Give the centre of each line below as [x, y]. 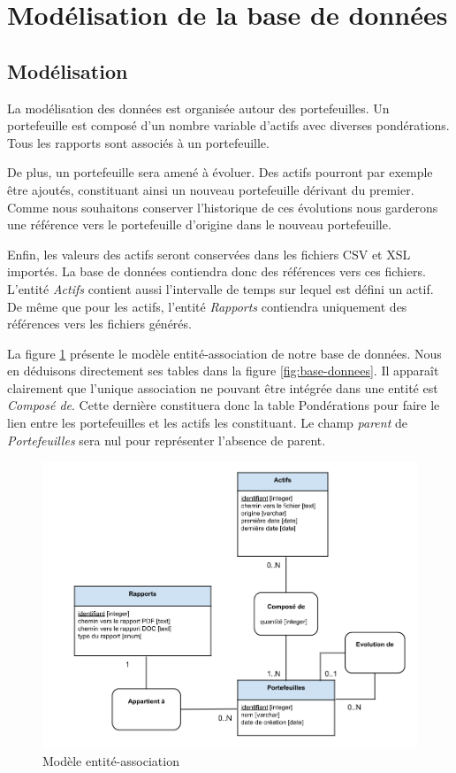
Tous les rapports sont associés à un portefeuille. [138, 142]
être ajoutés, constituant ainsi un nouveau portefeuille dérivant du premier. [211, 189]
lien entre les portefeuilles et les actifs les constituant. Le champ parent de [207, 423]
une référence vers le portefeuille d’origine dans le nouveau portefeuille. [199, 224]
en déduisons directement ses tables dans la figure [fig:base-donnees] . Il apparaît [223, 371]
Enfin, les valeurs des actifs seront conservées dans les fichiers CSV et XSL [209, 254]
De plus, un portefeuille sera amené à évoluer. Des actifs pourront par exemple [220, 172]
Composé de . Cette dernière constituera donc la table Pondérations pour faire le [224, 405]
